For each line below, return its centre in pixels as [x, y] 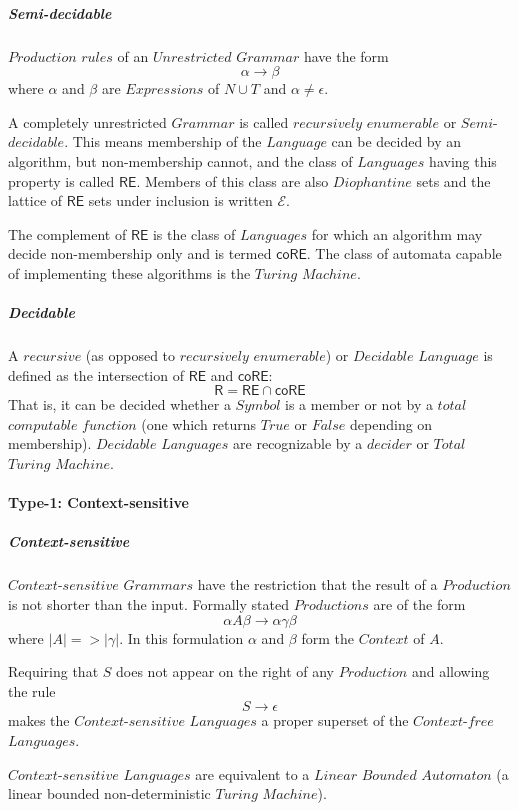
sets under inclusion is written [180, 200]
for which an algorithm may [397, 233]
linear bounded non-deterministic [109, 793]
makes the [39, 720]
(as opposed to [130, 355]
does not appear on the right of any [225, 671]
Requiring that [53, 671]
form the [328, 637]
